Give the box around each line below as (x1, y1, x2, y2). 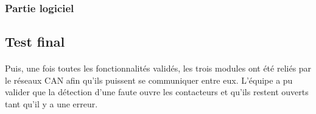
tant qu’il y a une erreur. (5, 98, 98, 110)
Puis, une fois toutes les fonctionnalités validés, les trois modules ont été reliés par (5, 62, 312, 75)
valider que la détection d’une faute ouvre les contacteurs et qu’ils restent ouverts (5, 85, 309, 98)
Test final (5, 32, 65, 51)
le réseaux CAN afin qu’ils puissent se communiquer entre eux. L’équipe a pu (5, 73, 293, 86)
